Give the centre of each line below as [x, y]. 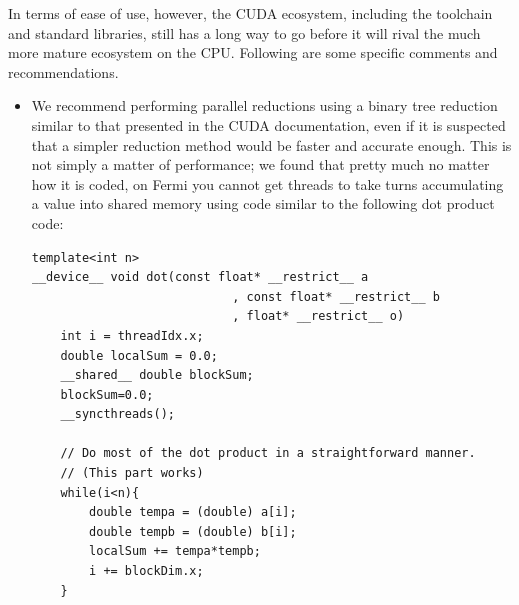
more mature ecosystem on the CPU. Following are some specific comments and [253, 52]
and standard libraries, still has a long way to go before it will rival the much [244, 32]
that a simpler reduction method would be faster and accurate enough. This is [271, 144]
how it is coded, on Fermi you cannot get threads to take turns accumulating [267, 183]
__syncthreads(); [117, 414]
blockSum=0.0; [107, 394]
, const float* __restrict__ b [336, 296]
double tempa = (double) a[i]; [193, 512]
